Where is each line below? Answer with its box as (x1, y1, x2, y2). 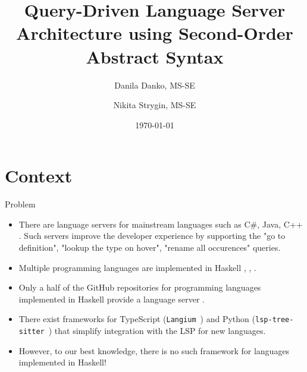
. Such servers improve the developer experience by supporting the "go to (18, 229, 286, 242)
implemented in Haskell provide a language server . (18, 292, 205, 305)
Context (5, 163, 73, 188)
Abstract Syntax (86, 44, 224, 68)
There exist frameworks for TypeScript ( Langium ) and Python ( (18, 313, 255, 325)
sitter (18, 327, 45, 336)
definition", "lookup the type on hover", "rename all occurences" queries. (18, 241, 281, 253)
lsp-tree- (255, 316, 294, 324)
